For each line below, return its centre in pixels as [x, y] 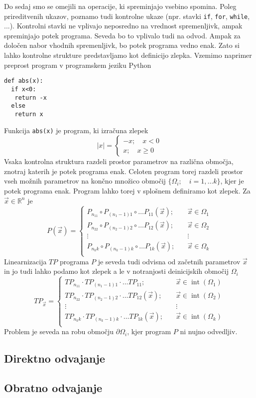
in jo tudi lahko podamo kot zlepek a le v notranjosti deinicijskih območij [116, 271]
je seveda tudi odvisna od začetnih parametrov [169, 261]
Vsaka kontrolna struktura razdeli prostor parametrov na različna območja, [119, 161]
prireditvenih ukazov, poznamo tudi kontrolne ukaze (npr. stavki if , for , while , [127, 16]
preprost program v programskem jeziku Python [78, 65]
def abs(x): [24, 81]
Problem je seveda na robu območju [59, 331]
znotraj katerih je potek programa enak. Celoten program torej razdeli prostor [124, 171]
